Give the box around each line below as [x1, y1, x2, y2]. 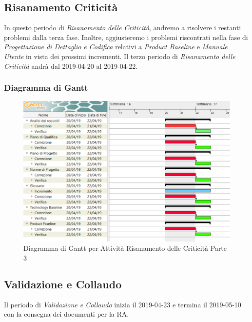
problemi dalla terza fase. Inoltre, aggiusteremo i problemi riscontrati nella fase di [4, 32, 248, 42]
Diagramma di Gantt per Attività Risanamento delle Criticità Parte [23, 243, 227, 253]
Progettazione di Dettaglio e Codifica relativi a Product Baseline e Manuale [4, 41, 228, 52]
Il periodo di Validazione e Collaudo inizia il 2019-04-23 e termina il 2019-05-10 [4, 299, 241, 309]
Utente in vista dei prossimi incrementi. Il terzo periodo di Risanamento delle [4, 51, 235, 61]
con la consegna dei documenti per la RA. [4, 309, 129, 319]
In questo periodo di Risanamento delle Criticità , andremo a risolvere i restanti [4, 22, 241, 33]
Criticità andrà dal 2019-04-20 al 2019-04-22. [4, 60, 138, 71]
